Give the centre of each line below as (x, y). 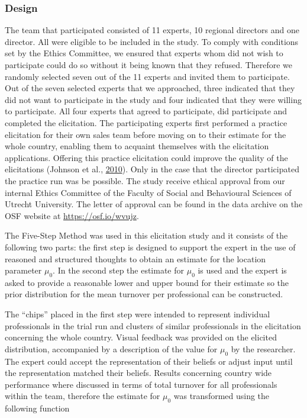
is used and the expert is (242, 270)
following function (37, 408)
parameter (23, 270)
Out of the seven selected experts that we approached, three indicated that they (150, 88)
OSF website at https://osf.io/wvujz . (72, 215)
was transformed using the (222, 396)
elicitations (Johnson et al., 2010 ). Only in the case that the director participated (152, 169)
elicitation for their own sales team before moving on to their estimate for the (146, 134)
